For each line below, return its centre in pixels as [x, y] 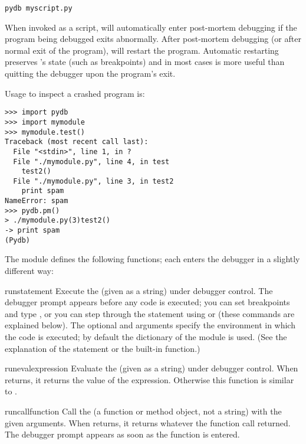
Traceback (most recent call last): [77, 142]
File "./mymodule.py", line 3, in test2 [93, 181]
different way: [29, 270]
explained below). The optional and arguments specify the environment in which [150, 325]
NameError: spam [37, 201]
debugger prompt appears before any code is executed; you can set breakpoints [147, 302]
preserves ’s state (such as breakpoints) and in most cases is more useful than [145, 62]
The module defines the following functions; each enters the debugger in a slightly [152, 259]
